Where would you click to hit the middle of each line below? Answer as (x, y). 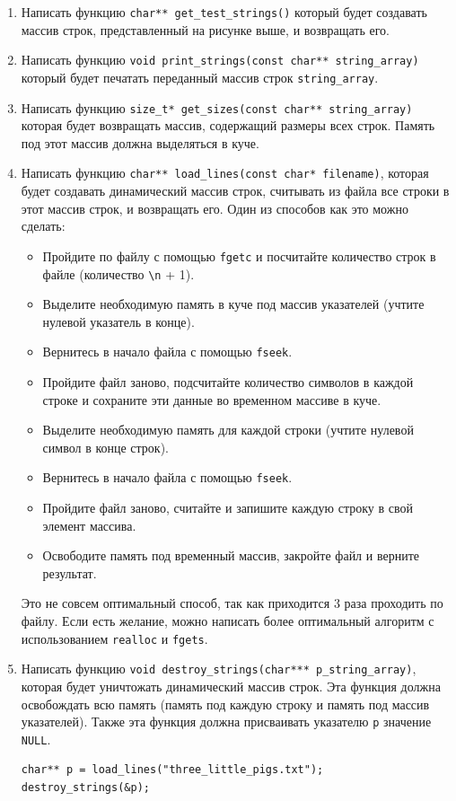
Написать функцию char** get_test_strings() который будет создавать (224, 12)
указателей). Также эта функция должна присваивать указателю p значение (226, 722)
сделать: (43, 226)
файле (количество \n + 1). (118, 273)
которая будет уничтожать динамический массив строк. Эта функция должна (231, 686)
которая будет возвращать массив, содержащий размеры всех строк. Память (228, 125)
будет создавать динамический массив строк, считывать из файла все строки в (235, 191)
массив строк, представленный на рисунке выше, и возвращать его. (205, 29)
